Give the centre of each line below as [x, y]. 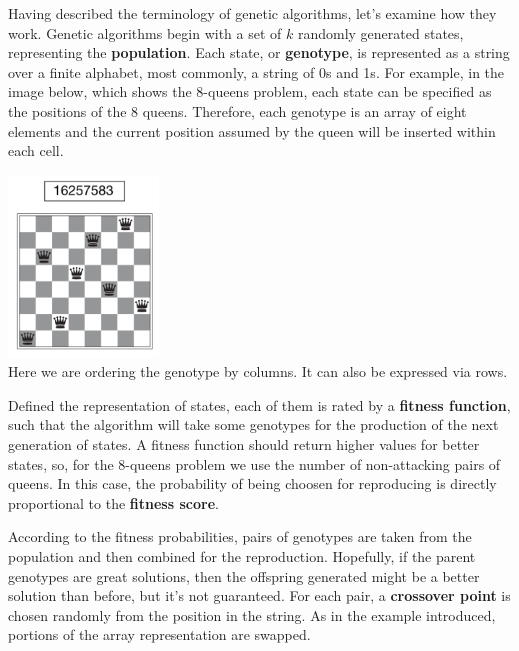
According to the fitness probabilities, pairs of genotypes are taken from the [240, 536]
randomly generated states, [380, 32]
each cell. [36, 150]
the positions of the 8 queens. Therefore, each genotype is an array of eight [237, 110]
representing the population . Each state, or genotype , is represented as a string [259, 52]
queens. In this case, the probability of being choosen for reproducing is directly [252, 483]
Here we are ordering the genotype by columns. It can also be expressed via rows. [258, 371]
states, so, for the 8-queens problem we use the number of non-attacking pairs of [254, 463]
